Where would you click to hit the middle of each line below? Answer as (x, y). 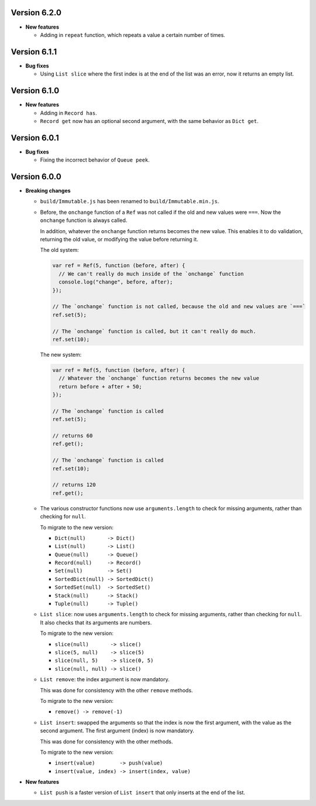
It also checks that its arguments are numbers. (96, 622)
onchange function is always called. (84, 220)
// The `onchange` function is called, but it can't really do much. (154, 331)
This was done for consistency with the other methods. (107, 742)
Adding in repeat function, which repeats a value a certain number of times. (133, 35)
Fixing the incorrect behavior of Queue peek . (95, 160)
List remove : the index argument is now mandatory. (105, 679)
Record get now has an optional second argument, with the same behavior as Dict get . (149, 121)
